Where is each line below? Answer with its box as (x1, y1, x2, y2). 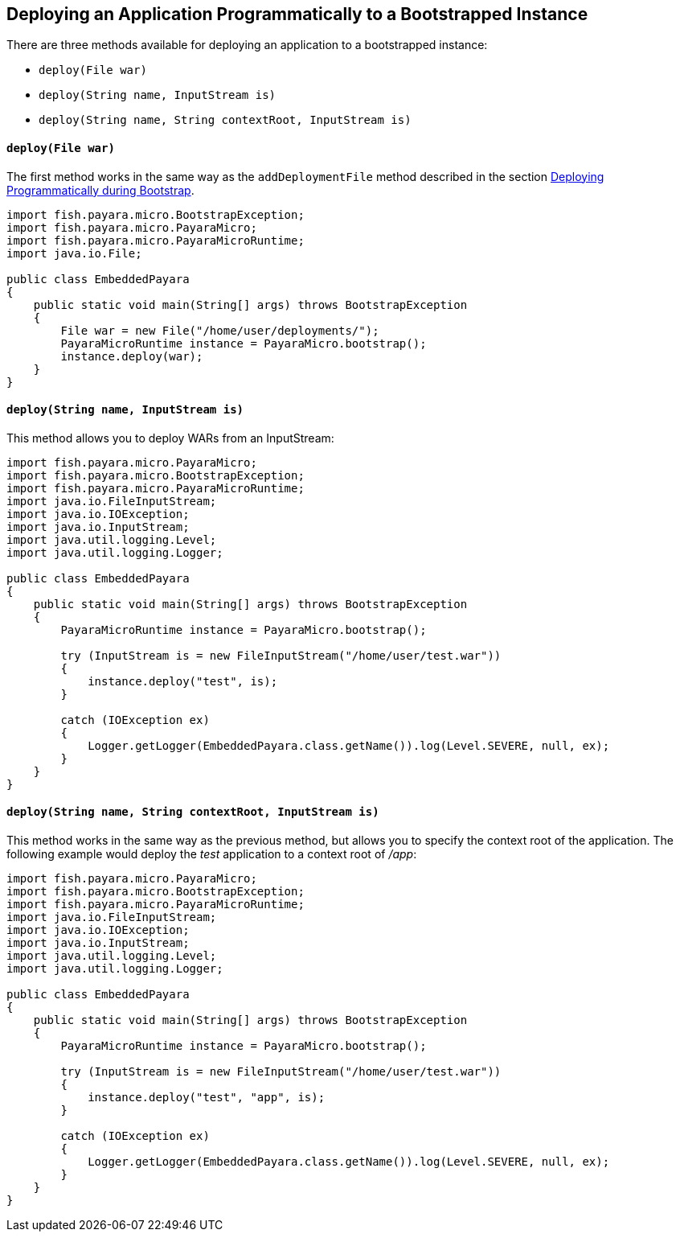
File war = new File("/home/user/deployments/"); (60, 323, 379, 337)
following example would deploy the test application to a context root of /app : (6, 847, 417, 862)
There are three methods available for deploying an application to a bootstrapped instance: (6, 38, 488, 52)
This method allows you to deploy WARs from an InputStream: (6, 430, 334, 445)
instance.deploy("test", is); (88, 674, 278, 688)
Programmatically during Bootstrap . (6, 183, 195, 197)
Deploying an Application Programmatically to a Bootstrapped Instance (6, 4, 588, 24)
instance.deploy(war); (60, 349, 203, 363)
